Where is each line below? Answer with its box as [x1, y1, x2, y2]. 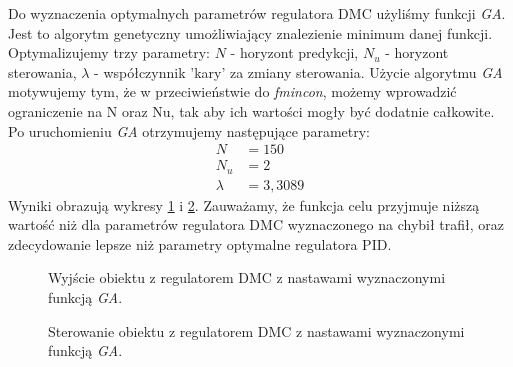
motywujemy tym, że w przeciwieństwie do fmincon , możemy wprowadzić [8, 81, 457, 102]
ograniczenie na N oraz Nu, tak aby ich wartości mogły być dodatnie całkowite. [8, 100, 495, 121]
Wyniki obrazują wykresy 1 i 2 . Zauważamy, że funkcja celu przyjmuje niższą [8, 194, 480, 215]
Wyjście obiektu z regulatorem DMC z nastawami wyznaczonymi [48, 267, 446, 288]
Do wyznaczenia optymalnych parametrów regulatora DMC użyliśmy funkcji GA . [8, 3, 506, 23]
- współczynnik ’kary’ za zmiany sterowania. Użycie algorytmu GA [94, 61, 503, 82]
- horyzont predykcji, [230, 42, 359, 63]
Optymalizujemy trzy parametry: [8, 42, 210, 63]
